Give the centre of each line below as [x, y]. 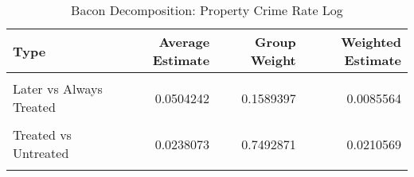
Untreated [41, 153]
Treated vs [42, 135]
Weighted [371, 42]
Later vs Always [58, 88]
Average [184, 42]
